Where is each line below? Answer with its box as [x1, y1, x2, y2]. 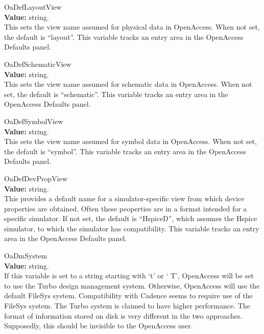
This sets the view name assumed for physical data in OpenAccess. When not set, [4, 21, 260, 32]
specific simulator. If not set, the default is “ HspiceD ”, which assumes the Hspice [4, 213, 257, 224]
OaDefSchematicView [4, 58, 71, 69]
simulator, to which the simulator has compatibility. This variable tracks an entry [4, 223, 259, 233]
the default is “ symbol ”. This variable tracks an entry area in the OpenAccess [4, 146, 246, 156]
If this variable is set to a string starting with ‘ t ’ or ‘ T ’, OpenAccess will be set [4, 270, 254, 281]
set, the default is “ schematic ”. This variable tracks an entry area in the [4, 88, 228, 99]
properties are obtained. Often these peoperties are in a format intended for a [4, 203, 247, 213]
